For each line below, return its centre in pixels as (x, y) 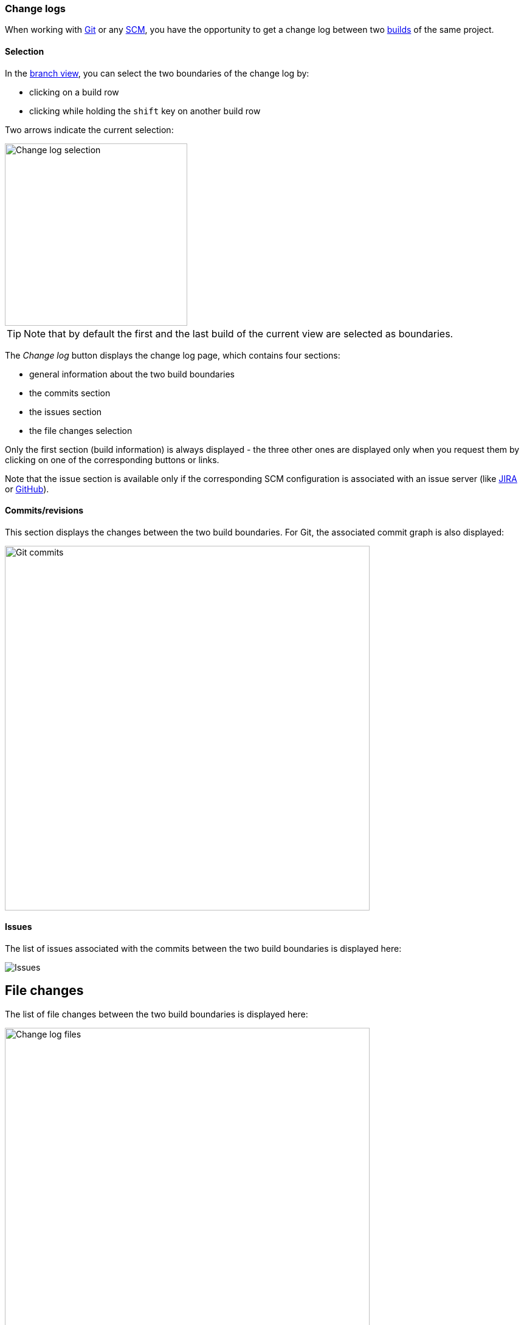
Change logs (35, 9)
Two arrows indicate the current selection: (89, 129)
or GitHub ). (27, 489)
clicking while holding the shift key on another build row (145, 111)
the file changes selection (81, 430)
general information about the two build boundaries (132, 374)
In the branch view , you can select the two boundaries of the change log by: (157, 73)
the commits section (70, 393)
